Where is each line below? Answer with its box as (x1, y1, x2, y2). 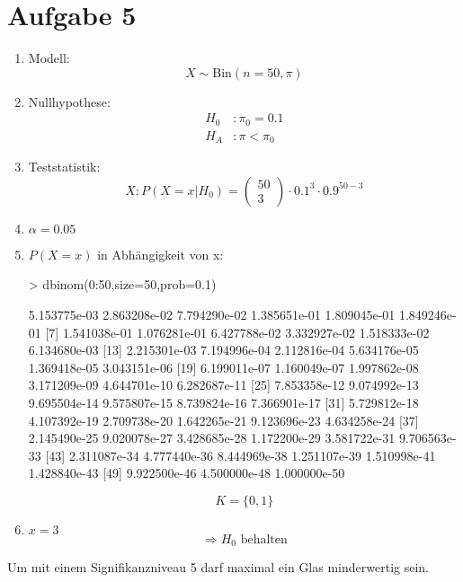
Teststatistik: (28, 157, 101, 176)
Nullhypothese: (28, 92, 111, 110)
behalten (240, 533, 288, 546)
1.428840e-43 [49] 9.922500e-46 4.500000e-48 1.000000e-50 (28, 463, 345, 482)
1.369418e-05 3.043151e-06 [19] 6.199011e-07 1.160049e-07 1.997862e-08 (28, 357, 419, 376)
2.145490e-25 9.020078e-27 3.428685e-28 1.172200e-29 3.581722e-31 (28, 428, 396, 447)
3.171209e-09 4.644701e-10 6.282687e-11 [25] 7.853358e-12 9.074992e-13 (28, 375, 419, 394)
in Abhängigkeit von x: (97, 244, 224, 263)
